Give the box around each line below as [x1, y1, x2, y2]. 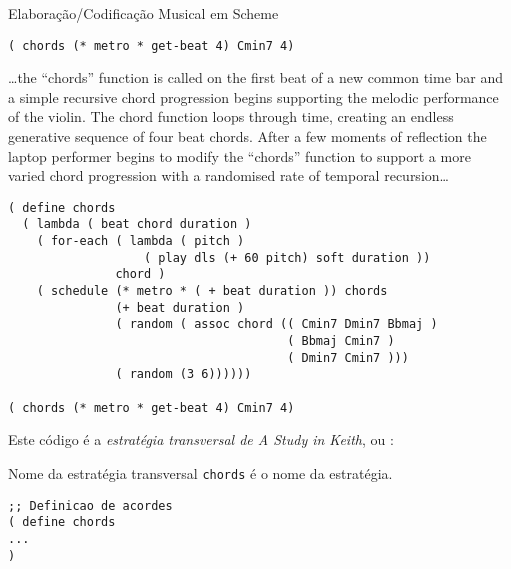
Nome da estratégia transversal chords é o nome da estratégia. [8, 462, 393, 483]
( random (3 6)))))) [115, 367, 252, 382]
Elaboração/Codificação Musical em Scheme [8, 3, 279, 23]
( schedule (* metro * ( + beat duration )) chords [36, 284, 388, 299]
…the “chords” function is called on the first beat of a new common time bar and [8, 67, 504, 88]
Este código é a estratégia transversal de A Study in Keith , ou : [8, 429, 394, 450]
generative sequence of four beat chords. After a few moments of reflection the [8, 126, 487, 147]
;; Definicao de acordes [8, 498, 173, 513]
